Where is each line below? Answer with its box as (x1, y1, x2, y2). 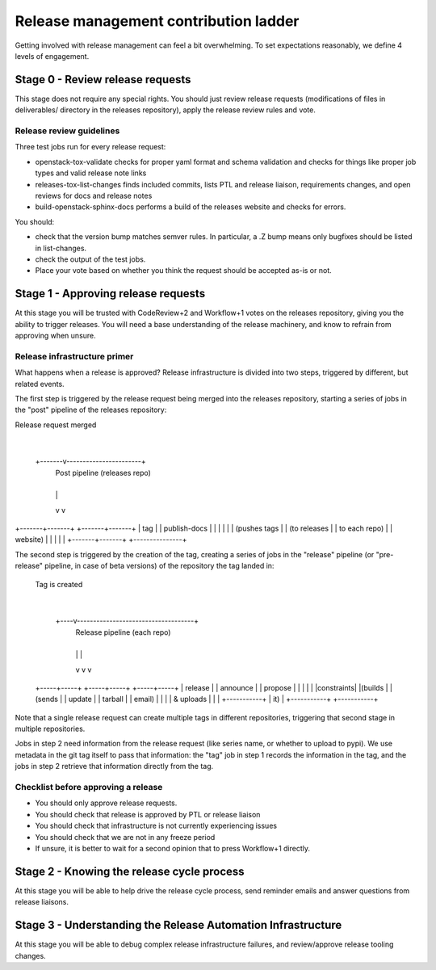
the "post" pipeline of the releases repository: (15, 405, 167, 415)
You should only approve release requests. (35, 798, 178, 808)
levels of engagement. (15, 51, 90, 61)
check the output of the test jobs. (35, 254, 146, 264)
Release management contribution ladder (15, 12, 300, 30)
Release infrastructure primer (15, 351, 134, 362)
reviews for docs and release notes (35, 191, 153, 200)
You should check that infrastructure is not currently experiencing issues (35, 821, 278, 831)
